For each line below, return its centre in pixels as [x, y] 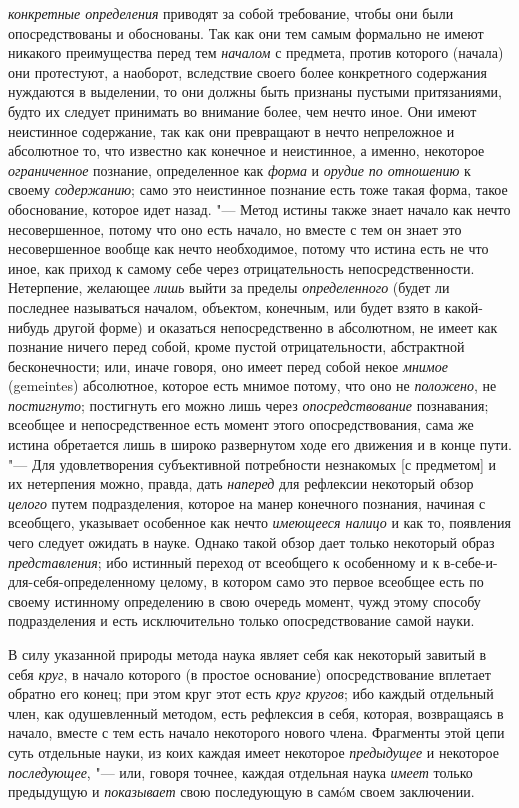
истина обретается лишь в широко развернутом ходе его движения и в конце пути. [260, 444]
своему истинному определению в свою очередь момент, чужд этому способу [244, 600]
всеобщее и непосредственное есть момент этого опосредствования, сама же [241, 424]
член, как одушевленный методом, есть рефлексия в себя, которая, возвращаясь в [256, 712]
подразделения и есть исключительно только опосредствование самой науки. [241, 620]
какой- [463, 306]
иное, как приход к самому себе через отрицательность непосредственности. [241, 267]
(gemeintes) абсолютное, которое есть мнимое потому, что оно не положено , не [252, 385]
